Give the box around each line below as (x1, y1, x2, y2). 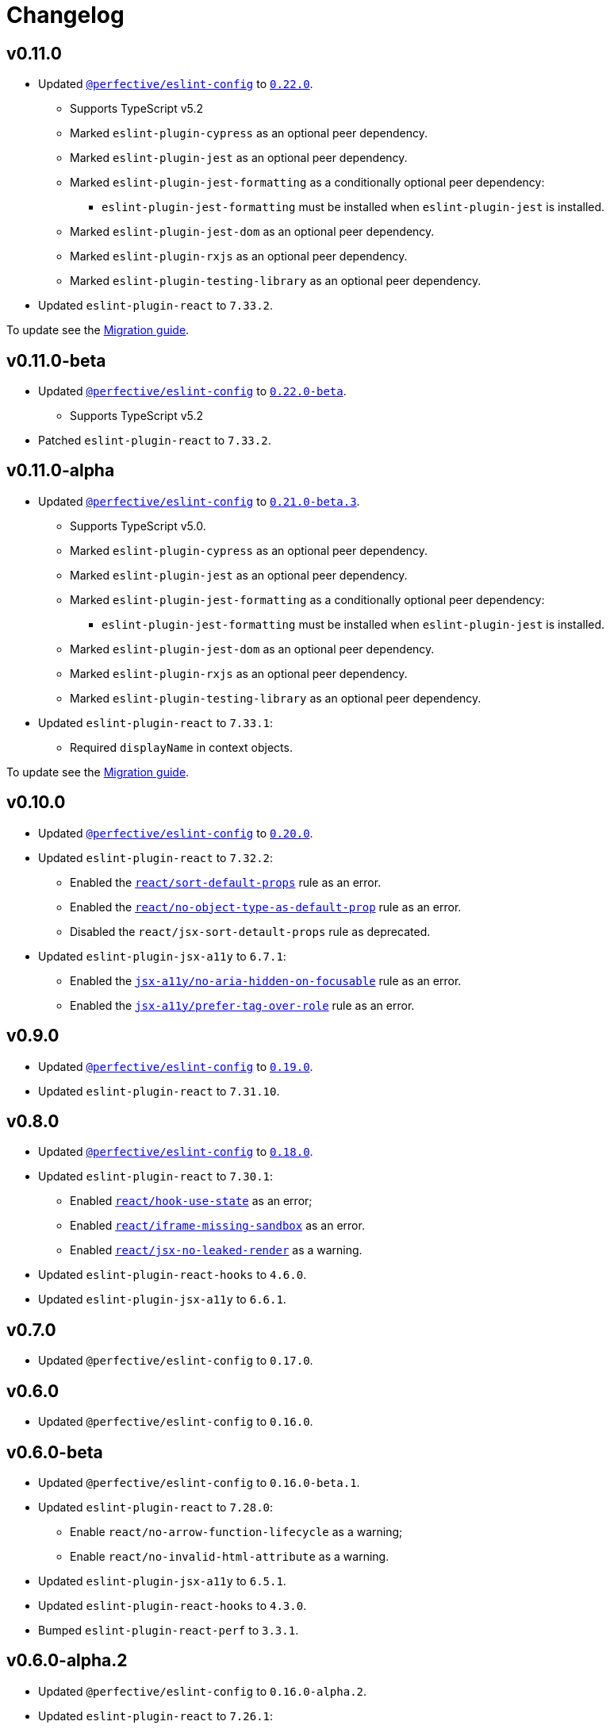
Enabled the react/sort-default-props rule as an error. (70, 875, 382, 889)
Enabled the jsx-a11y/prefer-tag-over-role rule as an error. (70, 998, 415, 1012)
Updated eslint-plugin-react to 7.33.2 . (38, 298, 274, 313)
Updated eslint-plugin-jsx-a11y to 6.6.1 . (38, 1292, 286, 1307)
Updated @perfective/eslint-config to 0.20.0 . (38, 826, 313, 840)
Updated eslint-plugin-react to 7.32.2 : (38, 850, 274, 864)
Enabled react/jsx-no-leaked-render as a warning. (70, 1243, 363, 1257)
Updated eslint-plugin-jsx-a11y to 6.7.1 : (38, 949, 286, 963)
